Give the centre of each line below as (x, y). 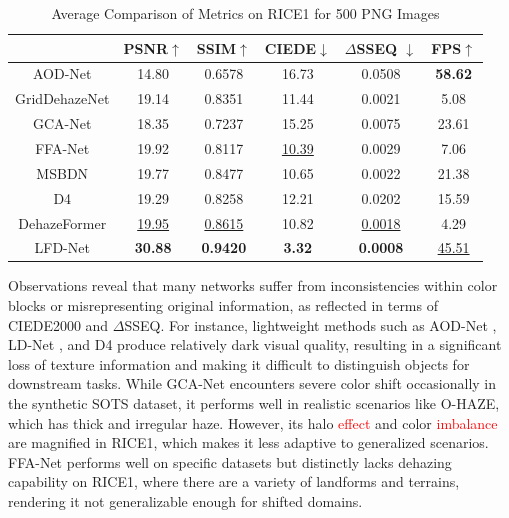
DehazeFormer (62, 222)
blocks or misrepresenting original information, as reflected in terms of (223, 305)
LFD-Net (62, 247)
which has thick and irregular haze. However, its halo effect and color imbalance (253, 422)
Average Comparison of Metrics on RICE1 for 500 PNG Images (245, 13)
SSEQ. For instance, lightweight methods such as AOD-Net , (310, 324)
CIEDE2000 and (58, 324)
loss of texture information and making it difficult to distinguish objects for (239, 363)
